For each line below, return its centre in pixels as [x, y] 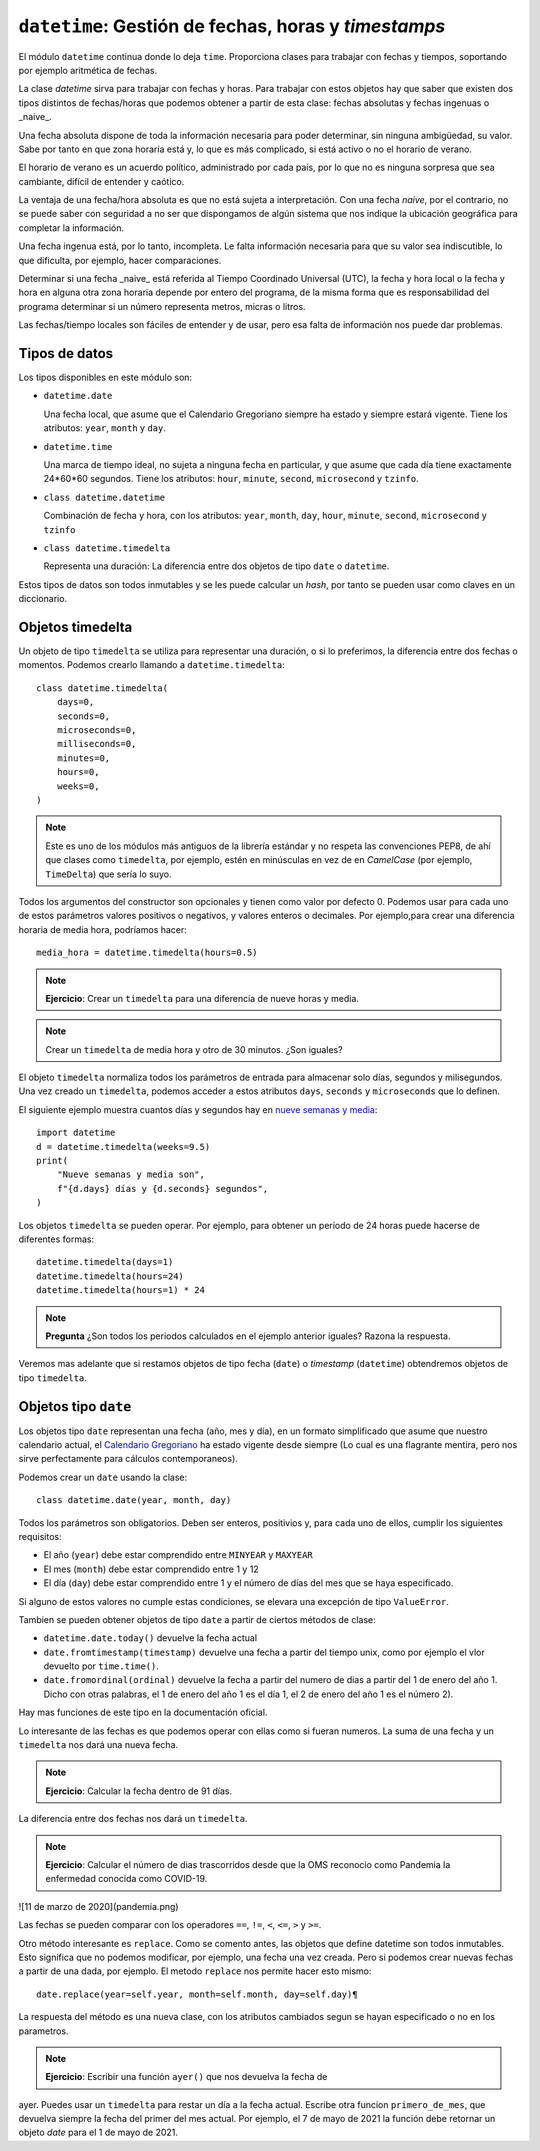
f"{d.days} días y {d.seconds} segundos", [162, 1188]
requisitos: [40, 1536]
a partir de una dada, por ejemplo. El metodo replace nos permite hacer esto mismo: [195, 1971]
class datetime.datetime [104, 497]
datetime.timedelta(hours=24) [110, 1276]
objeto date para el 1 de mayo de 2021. [98, 2132]
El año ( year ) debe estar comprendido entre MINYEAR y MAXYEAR [178, 1555]
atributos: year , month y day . [105, 428]
